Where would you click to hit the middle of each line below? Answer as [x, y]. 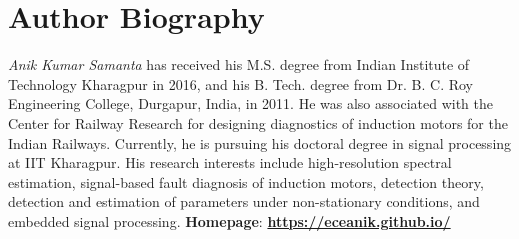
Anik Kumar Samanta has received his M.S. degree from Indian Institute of [239, 64]
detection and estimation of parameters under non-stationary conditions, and [244, 201]
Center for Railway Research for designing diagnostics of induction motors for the [258, 122]
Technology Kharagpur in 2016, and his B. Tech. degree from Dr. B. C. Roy [240, 83]
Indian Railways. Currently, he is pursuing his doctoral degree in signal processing [260, 142]
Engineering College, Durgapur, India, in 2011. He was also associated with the [250, 103]
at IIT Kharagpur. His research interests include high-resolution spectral [230, 162]
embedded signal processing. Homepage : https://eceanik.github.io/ [229, 220]
